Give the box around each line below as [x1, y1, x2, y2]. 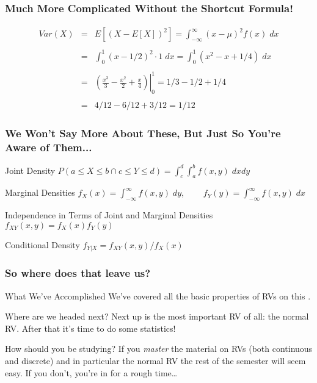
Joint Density [5, 163, 56, 176]
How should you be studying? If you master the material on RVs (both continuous [5, 342, 313, 355]
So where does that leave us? [5, 265, 151, 281]
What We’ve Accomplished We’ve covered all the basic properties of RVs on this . [5, 289, 311, 302]
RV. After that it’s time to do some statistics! [5, 321, 176, 334]
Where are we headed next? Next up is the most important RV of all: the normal [5, 310, 309, 323]
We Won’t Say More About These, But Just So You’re [5, 125, 281, 140]
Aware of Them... [5, 139, 92, 154]
